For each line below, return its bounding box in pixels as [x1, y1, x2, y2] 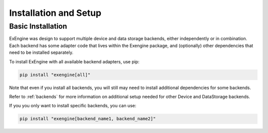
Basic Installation [9, 22, 67, 31]
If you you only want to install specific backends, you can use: [9, 103, 136, 109]
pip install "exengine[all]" [19, 72, 91, 78]
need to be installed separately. [9, 49, 74, 55]
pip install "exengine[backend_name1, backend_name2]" [19, 116, 156, 122]
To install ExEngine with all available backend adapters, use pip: [9, 58, 140, 64]
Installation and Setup [9, 7, 102, 18]
